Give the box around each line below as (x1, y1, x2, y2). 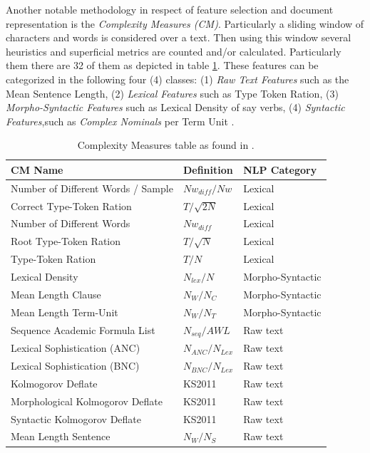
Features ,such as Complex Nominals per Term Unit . (6, 113, 235, 128)
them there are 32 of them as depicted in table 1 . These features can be (6, 58, 319, 73)
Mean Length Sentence (11, 429, 111, 444)
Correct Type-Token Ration (11, 198, 132, 213)
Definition (183, 162, 233, 177)
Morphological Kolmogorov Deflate (11, 393, 163, 408)
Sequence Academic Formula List (11, 322, 155, 337)
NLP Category (243, 162, 317, 177)
